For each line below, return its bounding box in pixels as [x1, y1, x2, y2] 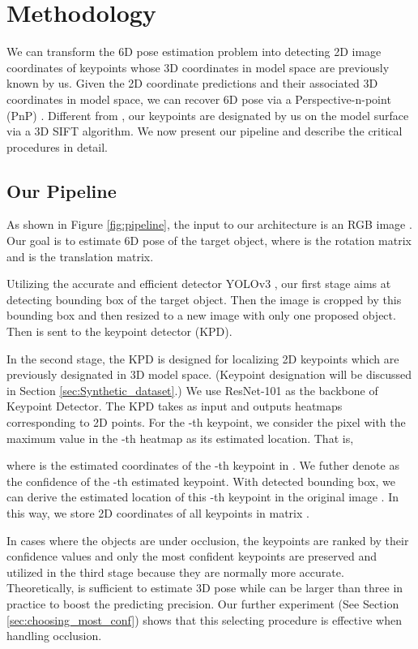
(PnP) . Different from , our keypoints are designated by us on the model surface [6, 106, 409, 123]
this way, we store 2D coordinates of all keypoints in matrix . [6, 504, 309, 521]
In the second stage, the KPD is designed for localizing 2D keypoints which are [6, 350, 399, 367]
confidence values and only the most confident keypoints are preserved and [6, 548, 377, 565]
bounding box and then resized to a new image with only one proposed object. [6, 307, 396, 324]
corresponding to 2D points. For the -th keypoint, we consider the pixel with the [6, 414, 406, 431]
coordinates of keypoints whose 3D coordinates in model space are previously [6, 58, 390, 75]
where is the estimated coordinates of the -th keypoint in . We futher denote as [6, 457, 399, 474]
